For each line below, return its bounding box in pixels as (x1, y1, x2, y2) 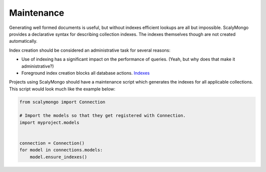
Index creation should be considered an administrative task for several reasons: (9, 47, 171, 53)
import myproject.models (19, 119, 80, 125)
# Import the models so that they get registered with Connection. (19, 113, 186, 118)
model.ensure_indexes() (30, 154, 87, 160)
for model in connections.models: (19, 147, 103, 153)
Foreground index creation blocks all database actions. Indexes (21, 70, 150, 76)
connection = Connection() (19, 141, 85, 146)
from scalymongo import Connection (19, 99, 105, 105)
